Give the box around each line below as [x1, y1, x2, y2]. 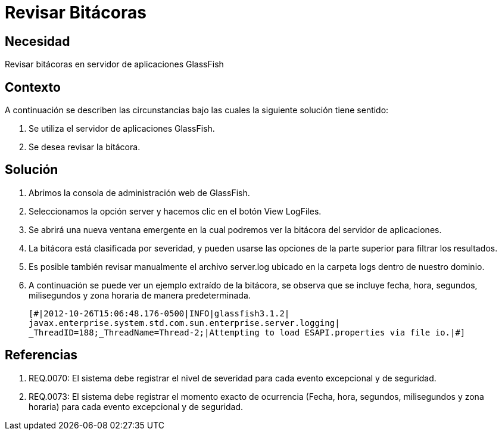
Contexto [5, 79, 61, 95]
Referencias [5, 347, 78, 363]
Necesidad [5, 33, 70, 49]
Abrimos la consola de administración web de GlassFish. [29, 187, 250, 198]
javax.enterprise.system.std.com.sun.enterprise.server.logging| [29, 318, 340, 328]
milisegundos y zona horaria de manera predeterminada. [29, 290, 251, 300]
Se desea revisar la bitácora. [29, 142, 141, 153]
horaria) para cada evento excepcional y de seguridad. [29, 401, 244, 412]
